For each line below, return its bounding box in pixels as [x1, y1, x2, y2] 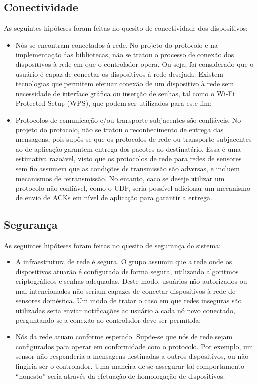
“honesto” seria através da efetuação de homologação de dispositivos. [15, 370, 225, 381]
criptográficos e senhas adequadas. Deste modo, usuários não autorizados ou [15, 276, 247, 286]
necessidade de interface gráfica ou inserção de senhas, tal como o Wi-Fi [15, 88, 235, 98]
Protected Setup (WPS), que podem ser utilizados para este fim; [15, 98, 212, 108]
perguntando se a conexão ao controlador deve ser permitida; [15, 315, 201, 325]
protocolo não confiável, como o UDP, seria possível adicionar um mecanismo [15, 183, 250, 193]
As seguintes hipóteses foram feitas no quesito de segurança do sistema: [4, 240, 221, 250]
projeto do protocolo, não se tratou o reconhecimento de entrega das [15, 124, 224, 134]
